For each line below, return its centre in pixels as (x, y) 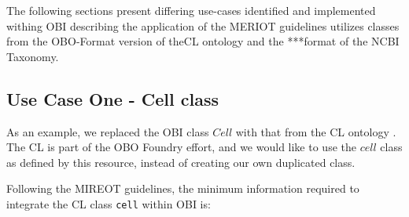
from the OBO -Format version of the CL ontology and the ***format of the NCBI (203, 41)
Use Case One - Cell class (113, 98)
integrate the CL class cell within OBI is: (109, 203)
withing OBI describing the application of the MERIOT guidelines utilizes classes (203, 25)
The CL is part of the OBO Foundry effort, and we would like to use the (181, 147)
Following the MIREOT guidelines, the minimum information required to (183, 188)
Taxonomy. (33, 56)
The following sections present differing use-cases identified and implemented (191, 10)
